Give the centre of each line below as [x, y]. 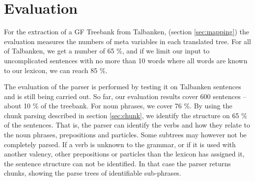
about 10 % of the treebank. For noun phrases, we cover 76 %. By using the [118, 106]
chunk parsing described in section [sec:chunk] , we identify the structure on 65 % [126, 115]
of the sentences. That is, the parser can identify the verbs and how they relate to [127, 125]
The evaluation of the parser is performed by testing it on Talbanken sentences [123, 87]
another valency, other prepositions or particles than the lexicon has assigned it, [124, 154]
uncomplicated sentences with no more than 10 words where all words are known [126, 60]
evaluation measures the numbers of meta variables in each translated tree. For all [127, 41]
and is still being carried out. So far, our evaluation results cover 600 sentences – [125, 96]
